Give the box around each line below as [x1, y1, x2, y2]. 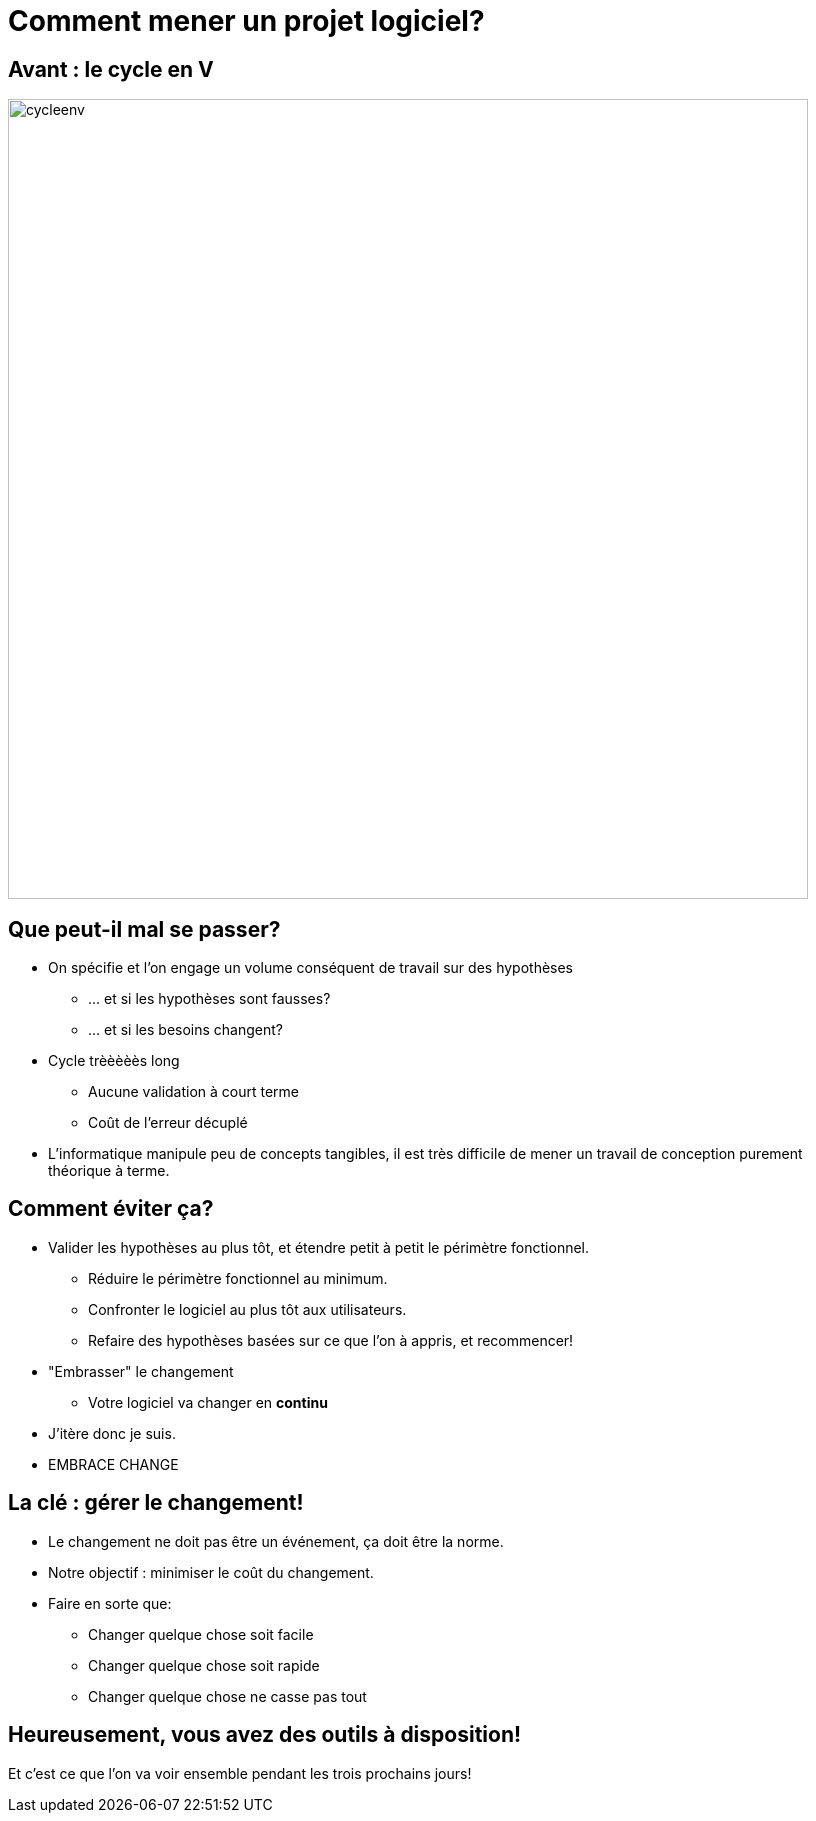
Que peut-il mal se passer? [8, 916, 281, 942]
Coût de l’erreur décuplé [88, 1114, 248, 1132]
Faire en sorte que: [48, 1594, 172, 1612]
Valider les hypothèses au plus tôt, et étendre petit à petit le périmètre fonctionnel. [48, 1238, 590, 1256]
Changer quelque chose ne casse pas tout [88, 1687, 367, 1705]
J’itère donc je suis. [48, 1424, 176, 1442]
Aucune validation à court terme [88, 1083, 300, 1101]
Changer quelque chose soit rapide [88, 1656, 320, 1674]
